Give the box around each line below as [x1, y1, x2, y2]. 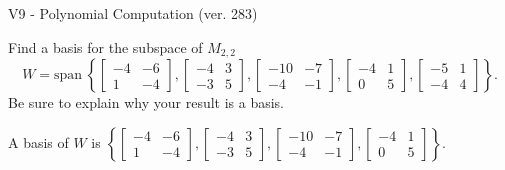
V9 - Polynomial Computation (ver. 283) [8, 3, 258, 23]
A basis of [8, 131, 69, 152]
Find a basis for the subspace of [8, 36, 203, 57]
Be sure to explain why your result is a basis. [8, 92, 285, 113]
